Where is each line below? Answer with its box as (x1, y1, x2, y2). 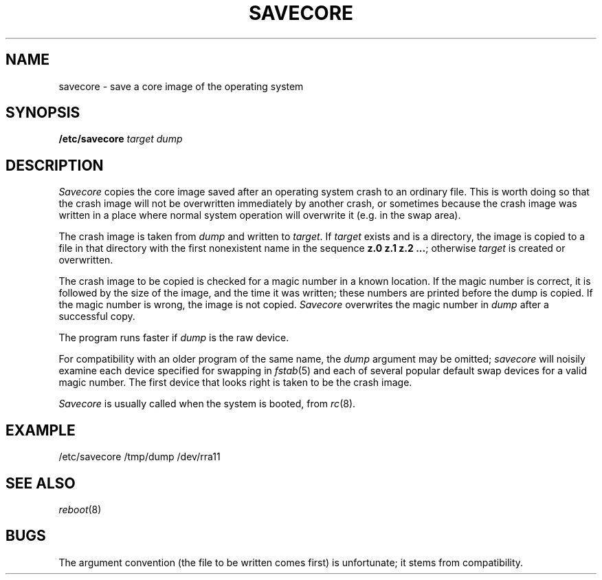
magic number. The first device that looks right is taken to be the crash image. (58, 376, 412, 389)
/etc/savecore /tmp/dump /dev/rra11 (58, 451, 221, 463)
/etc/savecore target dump (58, 133, 183, 145)
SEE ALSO (5, 474, 76, 492)
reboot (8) (58, 503, 102, 515)
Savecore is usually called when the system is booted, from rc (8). (58, 398, 356, 410)
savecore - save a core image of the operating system (58, 80, 304, 92)
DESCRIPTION (5, 156, 104, 174)
